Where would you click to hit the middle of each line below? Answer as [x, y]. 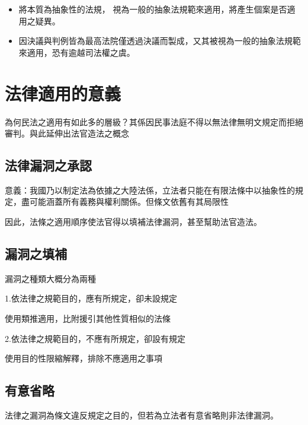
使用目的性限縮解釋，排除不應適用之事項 [84, 358]
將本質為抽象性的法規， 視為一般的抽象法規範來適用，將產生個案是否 [153, 9]
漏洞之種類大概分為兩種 [50, 278]
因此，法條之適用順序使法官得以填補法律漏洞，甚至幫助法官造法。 [133, 222]
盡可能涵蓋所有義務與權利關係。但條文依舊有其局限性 [125, 202]
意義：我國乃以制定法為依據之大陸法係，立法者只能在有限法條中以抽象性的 [150, 190]
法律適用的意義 [63, 93]
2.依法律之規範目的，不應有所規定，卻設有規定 [95, 338]
